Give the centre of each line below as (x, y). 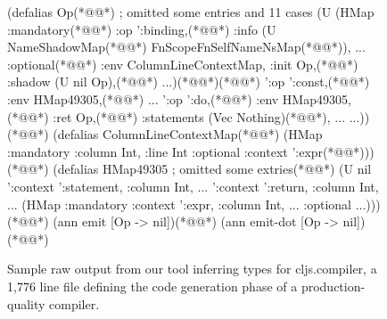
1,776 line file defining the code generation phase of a (152, 286)
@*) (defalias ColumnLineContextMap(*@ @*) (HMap (175, 134)
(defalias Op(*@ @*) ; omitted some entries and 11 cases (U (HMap (191, 12)
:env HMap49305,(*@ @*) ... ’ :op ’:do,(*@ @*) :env (143, 98)
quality (26, 303)
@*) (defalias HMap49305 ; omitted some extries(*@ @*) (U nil (200, 169)
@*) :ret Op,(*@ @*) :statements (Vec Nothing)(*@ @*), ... (187, 116)
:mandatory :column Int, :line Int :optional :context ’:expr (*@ (176, 151)
